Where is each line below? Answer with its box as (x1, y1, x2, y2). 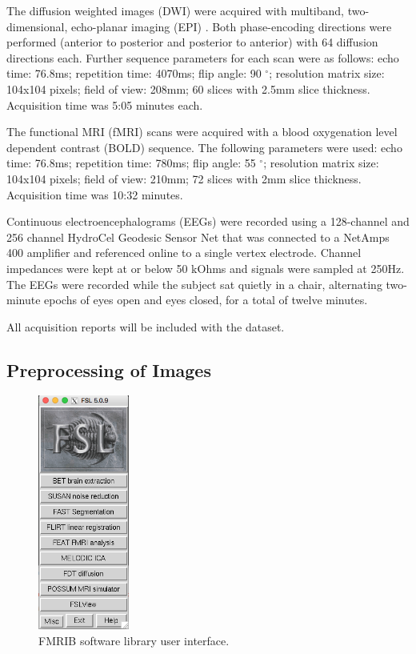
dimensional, (6, 18, 68, 34)
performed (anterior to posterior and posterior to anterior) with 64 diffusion (6, 34, 378, 50)
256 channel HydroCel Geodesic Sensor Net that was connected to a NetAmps (6, 228, 390, 245)
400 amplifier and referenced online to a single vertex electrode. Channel (6, 244, 362, 261)
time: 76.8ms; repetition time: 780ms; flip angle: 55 (6, 154, 256, 171)
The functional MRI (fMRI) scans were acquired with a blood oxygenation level (6, 123, 398, 140)
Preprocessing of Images (6, 357, 211, 382)
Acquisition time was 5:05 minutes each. (6, 96, 203, 113)
